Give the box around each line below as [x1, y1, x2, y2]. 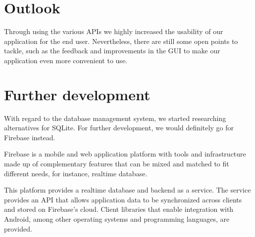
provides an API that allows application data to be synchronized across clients [4, 194, 242, 204]
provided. [4, 223, 32, 234]
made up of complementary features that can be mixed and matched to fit [4, 158, 229, 168]
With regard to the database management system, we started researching [4, 113, 226, 123]
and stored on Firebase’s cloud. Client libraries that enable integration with [4, 204, 234, 214]
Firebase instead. [4, 132, 55, 142]
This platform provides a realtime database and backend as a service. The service [4, 185, 251, 195]
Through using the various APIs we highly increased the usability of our [4, 26, 223, 37]
